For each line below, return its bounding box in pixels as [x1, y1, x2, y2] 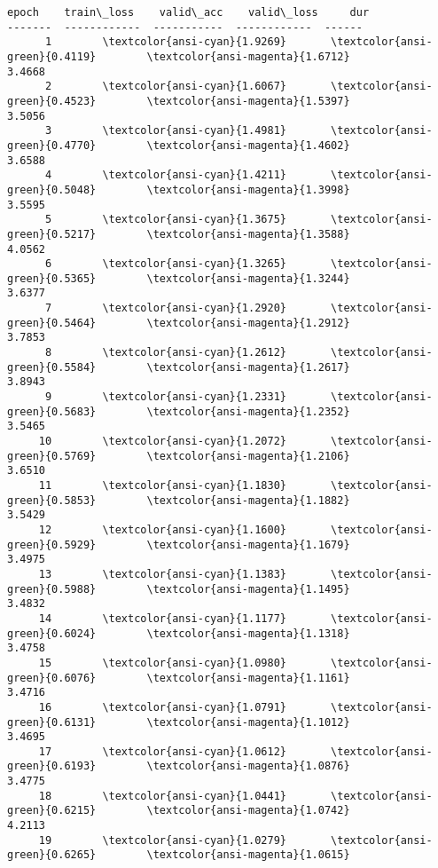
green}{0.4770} [7, 138, 97, 152]
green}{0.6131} [7, 715, 97, 729]
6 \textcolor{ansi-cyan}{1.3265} [44, 257, 286, 271]
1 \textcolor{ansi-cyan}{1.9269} [44, 36, 286, 49]
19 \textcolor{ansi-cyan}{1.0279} [38, 833, 286, 847]
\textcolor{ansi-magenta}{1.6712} [146, 50, 350, 63]
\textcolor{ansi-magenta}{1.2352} [146, 405, 350, 418]
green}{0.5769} [7, 449, 97, 462]
